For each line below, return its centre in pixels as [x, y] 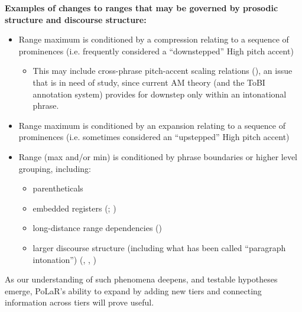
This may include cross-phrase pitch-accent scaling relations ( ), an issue [163, 71]
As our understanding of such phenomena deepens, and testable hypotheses [141, 279]
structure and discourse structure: [76, 19]
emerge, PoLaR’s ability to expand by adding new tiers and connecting [133, 290]
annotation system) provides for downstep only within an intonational [160, 94]
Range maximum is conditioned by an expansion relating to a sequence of [152, 125]
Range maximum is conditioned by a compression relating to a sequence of [154, 39]
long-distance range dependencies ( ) [97, 228]
